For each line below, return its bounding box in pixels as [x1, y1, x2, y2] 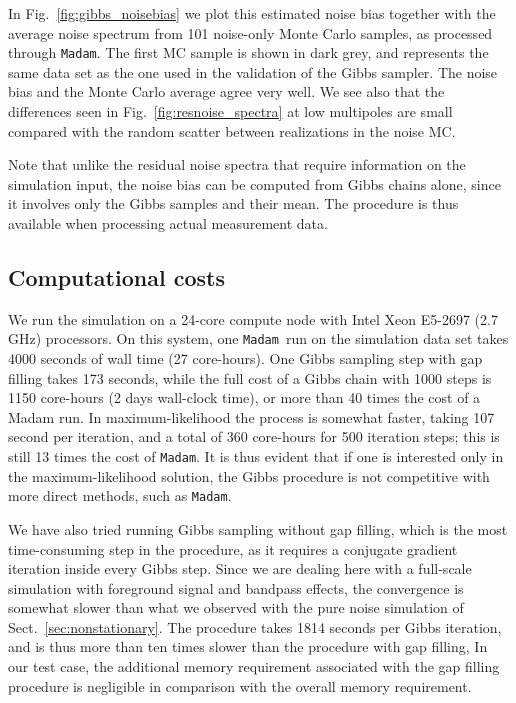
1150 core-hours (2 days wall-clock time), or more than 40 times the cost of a [8, 387, 481, 408]
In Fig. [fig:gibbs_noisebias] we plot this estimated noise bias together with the [8, 3, 496, 23]
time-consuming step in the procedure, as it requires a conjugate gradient [8, 538, 458, 559]
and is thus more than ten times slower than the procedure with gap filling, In [8, 636, 488, 657]
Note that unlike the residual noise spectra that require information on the [8, 154, 466, 175]
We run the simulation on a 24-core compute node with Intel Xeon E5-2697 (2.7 [8, 308, 498, 329]
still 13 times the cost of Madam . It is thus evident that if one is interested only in [8, 446, 504, 467]
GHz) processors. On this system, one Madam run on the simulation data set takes [8, 328, 509, 349]
